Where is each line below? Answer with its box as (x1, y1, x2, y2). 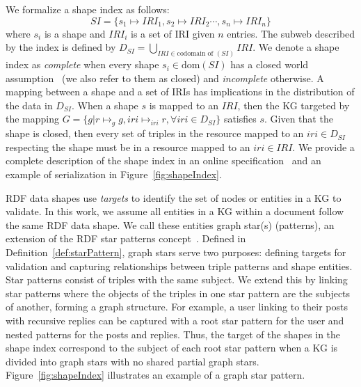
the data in (6, 97, 53, 112)
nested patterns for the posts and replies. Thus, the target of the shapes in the (6, 326, 341, 341)
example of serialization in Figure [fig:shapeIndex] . (6, 167, 222, 181)
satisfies (223, 111, 257, 126)
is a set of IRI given (131, 26, 215, 40)
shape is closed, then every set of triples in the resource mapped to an (6, 126, 304, 141)
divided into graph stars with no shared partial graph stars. (6, 354, 259, 368)
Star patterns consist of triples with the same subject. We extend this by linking (6, 272, 348, 287)
